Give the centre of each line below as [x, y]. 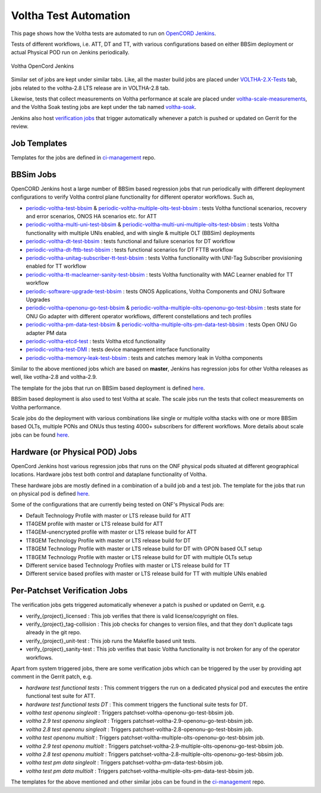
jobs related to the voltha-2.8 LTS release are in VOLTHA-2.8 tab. [90, 88]
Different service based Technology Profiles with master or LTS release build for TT [128, 566]
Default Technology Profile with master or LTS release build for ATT [108, 515]
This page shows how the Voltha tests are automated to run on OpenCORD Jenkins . [114, 33]
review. [20, 126]
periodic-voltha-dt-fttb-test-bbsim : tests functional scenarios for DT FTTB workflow [130, 249]
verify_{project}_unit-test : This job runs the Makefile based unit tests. [111, 641]
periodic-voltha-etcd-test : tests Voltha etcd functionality [96, 341]
